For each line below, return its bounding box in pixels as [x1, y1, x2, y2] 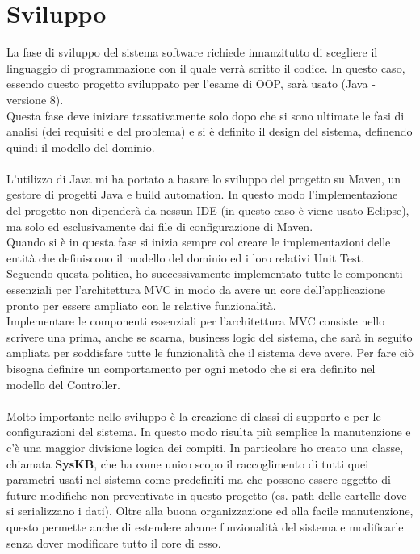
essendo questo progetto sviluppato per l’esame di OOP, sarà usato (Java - [6, 75, 376, 92]
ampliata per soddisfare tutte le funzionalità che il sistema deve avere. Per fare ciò [6, 344, 414, 361]
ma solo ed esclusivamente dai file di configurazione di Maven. [6, 217, 313, 234]
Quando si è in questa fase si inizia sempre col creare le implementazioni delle [6, 233, 391, 250]
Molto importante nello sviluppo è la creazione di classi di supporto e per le [6, 407, 381, 424]
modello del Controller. [6, 376, 120, 392]
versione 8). [6, 90, 64, 107]
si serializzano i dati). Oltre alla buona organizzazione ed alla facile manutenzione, [6, 502, 414, 519]
